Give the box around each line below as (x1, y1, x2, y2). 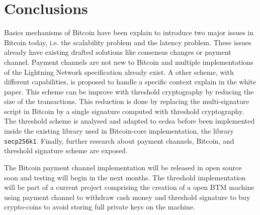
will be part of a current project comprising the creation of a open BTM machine (4, 182, 254, 192)
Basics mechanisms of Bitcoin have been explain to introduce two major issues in (4, 27, 254, 38)
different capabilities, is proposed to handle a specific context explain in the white (4, 76, 256, 87)
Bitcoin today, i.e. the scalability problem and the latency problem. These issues (4, 37, 251, 47)
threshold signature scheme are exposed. (4, 145, 128, 156)
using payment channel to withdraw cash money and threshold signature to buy (4, 191, 250, 202)
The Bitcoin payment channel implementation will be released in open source (4, 162, 242, 172)
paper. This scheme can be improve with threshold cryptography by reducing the (4, 86, 254, 96)
